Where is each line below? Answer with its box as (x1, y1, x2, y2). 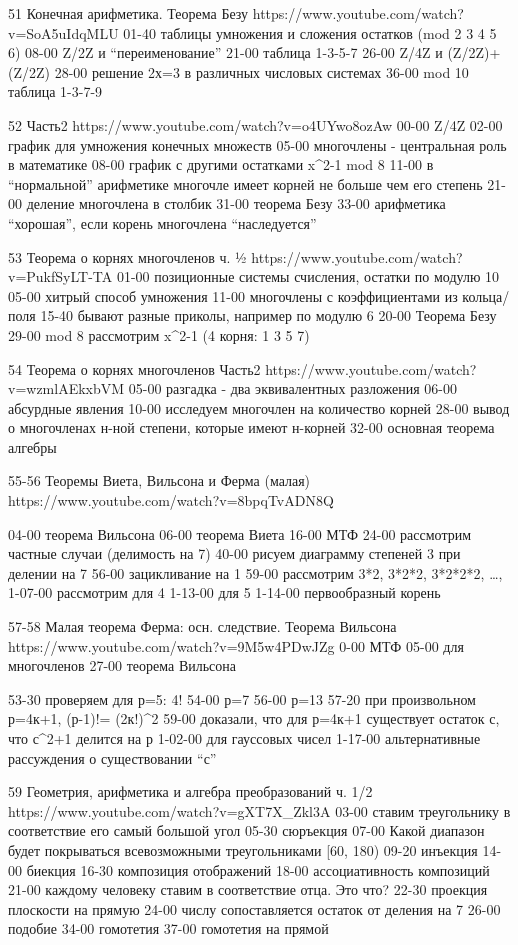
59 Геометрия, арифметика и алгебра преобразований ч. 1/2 (8, 781, 373, 802)
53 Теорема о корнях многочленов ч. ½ (8, 246, 247, 267)
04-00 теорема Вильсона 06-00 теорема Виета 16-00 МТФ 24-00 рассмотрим (8, 523, 472, 544)
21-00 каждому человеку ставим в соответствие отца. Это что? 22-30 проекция (8, 879, 488, 900)
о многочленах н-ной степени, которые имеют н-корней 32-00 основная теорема (8, 417, 495, 438)
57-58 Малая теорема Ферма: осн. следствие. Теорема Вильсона (8, 616, 397, 637)
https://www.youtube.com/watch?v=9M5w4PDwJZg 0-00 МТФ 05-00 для (8, 635, 464, 656)
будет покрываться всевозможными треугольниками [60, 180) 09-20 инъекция (8, 839, 478, 860)
